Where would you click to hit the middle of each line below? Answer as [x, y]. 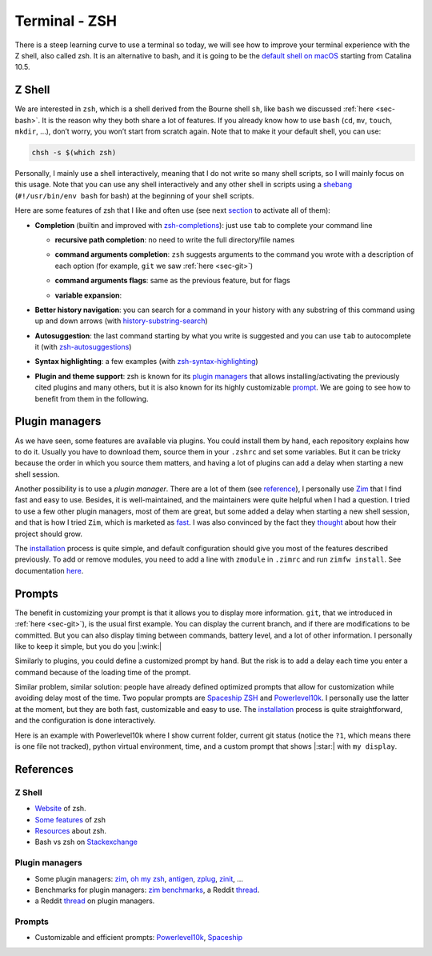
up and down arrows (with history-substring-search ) [121, 321]
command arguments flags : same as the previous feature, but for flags [173, 281]
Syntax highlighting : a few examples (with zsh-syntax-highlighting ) [147, 362]
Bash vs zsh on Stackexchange [86, 842]
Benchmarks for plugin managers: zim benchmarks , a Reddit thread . [147, 890]
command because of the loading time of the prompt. [103, 672]
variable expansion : [88, 295]
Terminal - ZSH [66, 21]
